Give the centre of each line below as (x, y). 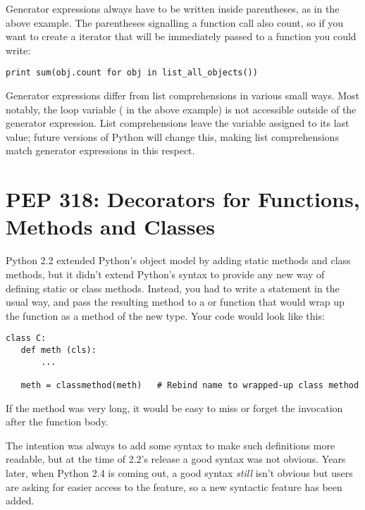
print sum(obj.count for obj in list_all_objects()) (132, 73)
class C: (26, 338)
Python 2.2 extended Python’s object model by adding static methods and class (178, 260)
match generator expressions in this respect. (100, 150)
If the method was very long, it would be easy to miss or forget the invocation (174, 408)
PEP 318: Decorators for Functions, (183, 199)
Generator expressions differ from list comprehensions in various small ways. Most (182, 95)
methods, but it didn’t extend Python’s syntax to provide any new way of (165, 274)
